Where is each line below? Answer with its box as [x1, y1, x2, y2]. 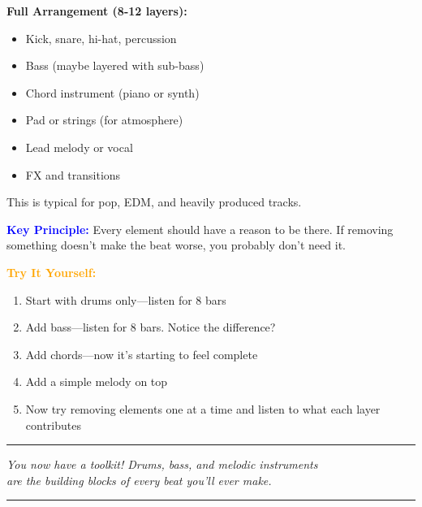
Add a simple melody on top [25, 373, 168, 390]
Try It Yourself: [6, 263, 97, 280]
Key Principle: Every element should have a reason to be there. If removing [6, 220, 394, 237]
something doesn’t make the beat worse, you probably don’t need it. [6, 236, 346, 253]
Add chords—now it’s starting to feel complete [25, 345, 258, 362]
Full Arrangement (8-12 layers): [6, 2, 187, 19]
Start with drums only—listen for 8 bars [25, 291, 226, 308]
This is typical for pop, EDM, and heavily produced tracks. [6, 193, 302, 210]
